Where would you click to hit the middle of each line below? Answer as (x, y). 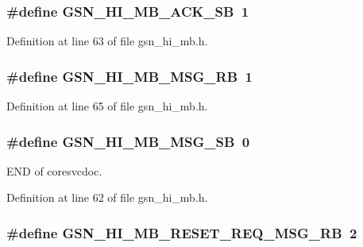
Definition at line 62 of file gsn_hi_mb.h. (107, 197)
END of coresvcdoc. (54, 170)
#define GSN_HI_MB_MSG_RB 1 (129, 76)
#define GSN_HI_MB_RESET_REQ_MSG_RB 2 (182, 232)
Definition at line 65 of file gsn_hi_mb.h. (107, 106)
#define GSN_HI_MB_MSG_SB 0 (128, 141)
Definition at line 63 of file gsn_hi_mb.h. (107, 41)
